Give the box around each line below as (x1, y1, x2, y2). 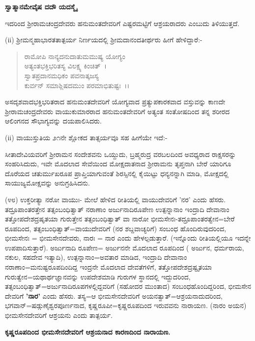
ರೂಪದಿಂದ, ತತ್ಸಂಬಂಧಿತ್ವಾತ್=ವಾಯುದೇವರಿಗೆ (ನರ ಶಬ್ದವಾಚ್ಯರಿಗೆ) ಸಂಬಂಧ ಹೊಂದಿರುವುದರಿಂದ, (5, 223, 227, 233)
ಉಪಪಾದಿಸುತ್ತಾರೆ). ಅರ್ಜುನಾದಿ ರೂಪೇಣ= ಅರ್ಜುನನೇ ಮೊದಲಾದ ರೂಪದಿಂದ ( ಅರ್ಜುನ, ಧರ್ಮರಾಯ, (5, 242, 244, 252)
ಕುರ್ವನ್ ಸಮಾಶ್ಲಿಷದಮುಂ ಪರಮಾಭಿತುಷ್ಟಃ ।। (24, 80, 130, 90)
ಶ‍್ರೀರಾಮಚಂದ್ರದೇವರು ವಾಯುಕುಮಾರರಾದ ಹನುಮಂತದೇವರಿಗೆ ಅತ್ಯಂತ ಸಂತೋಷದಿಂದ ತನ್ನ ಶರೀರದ (5, 106, 230, 116)
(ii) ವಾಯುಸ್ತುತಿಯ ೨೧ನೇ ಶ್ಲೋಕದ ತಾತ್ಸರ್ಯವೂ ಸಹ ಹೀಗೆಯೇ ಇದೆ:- (5, 132, 168, 142)
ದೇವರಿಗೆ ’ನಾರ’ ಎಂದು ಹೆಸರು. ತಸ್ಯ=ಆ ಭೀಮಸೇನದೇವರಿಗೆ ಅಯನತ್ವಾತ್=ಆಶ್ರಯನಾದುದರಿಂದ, (5, 290, 223, 301)
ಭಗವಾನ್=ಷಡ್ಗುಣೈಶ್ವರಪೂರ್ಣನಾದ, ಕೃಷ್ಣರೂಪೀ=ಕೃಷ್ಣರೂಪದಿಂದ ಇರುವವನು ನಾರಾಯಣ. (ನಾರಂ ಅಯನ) (5, 300, 247, 310)
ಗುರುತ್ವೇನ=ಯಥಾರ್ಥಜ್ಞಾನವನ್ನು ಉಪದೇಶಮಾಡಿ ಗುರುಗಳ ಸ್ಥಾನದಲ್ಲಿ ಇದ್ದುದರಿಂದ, (5, 271, 191, 281)
